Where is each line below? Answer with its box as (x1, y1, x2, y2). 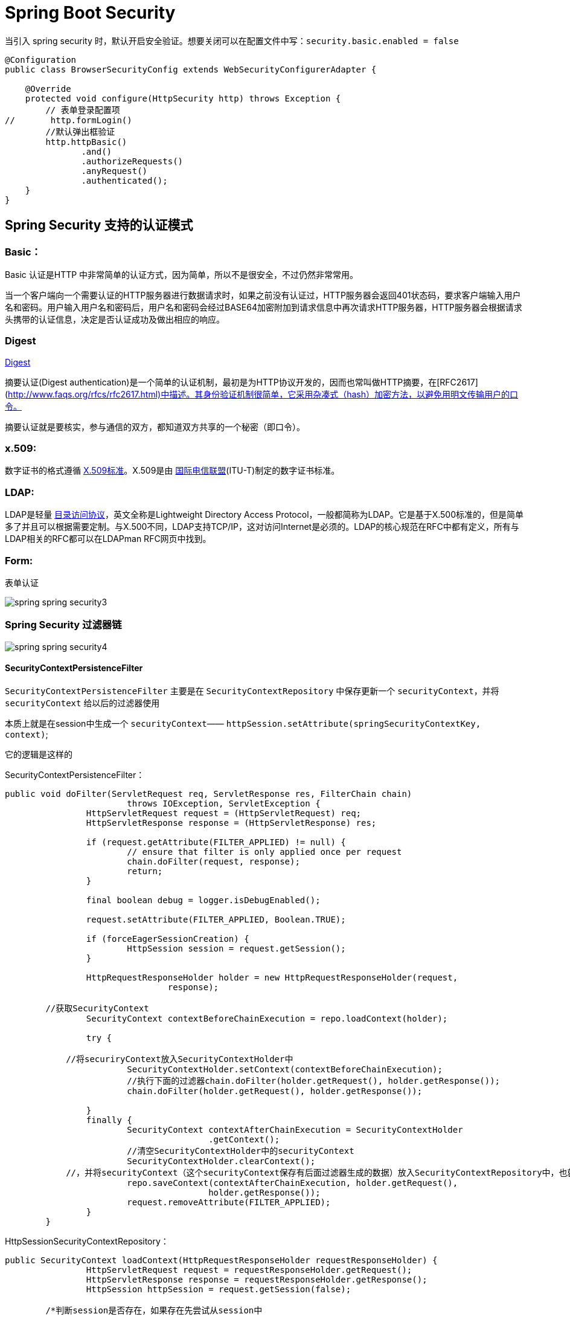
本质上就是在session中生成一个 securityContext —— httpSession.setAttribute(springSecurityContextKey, (5, 718, 481, 729)
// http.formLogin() (5, 115, 132, 125)
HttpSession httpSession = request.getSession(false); (86, 1284, 351, 1294)
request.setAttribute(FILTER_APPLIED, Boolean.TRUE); (86, 914, 346, 924)
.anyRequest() (81, 166, 148, 176)
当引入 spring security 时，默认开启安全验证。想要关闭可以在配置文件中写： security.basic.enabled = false (5, 35, 459, 46)
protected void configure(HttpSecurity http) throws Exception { (25, 93, 341, 103)
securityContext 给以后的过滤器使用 (5, 697, 160, 708)
